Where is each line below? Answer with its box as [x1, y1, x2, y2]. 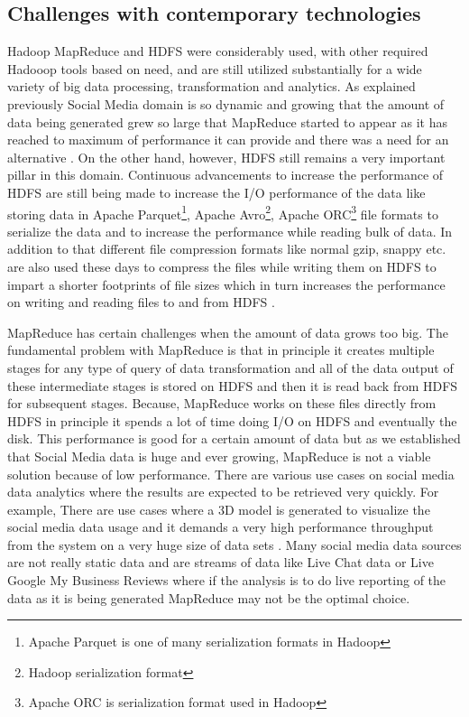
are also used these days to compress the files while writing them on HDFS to [7, 256, 437, 275]
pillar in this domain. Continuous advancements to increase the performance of [7, 165, 444, 184]
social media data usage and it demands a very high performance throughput [7, 517, 434, 536]
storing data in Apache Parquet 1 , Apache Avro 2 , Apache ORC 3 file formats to [7, 201, 438, 223]
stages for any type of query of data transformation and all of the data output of [7, 358, 454, 377]
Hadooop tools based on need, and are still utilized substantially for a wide [7, 59, 422, 78]
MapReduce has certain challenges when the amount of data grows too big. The [7, 322, 448, 341]
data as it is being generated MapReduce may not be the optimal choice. [7, 588, 410, 607]
